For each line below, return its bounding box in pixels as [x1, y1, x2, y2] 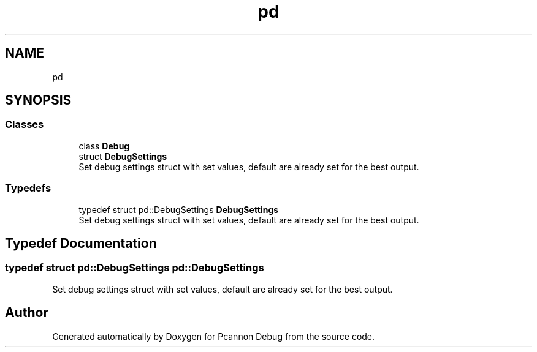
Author [5, 305, 48, 321]
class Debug [78, 140, 130, 151]
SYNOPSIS [5, 92, 72, 108]
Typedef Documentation [5, 235, 157, 251]
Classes [5, 118, 44, 131]
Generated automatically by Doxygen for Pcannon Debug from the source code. [52, 331, 375, 342]
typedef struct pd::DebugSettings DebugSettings [78, 204, 279, 215]
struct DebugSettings [78, 151, 167, 162]
